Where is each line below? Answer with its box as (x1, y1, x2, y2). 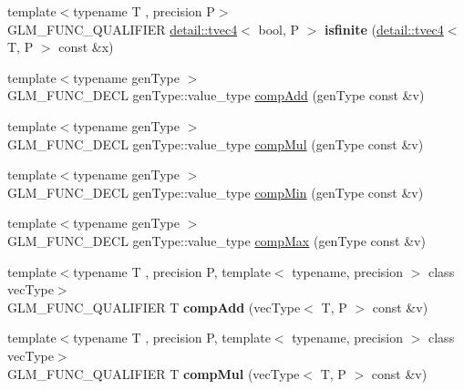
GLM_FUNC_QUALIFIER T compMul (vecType (7, 364, 300, 383)
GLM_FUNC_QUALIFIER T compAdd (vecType (7, 297, 301, 316)
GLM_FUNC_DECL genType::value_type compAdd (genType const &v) (7, 86, 425, 105)
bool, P (258, 19, 300, 38)
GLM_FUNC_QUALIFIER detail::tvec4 (7, 19, 238, 38)
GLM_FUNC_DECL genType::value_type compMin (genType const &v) (7, 182, 424, 201)
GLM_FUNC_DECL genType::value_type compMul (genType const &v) (7, 134, 424, 153)
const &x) (58, 37, 114, 56)
